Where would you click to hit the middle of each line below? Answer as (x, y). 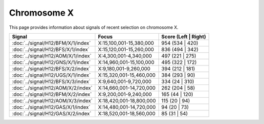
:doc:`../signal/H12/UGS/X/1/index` (51, 75)
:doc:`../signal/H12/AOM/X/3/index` (52, 101)
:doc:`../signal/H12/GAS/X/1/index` (51, 107)
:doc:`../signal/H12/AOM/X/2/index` (52, 88)
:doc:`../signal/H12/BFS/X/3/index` (51, 82)
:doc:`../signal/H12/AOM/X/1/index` (52, 56)
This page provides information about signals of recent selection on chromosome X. (94, 27)
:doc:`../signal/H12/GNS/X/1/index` (51, 62)
